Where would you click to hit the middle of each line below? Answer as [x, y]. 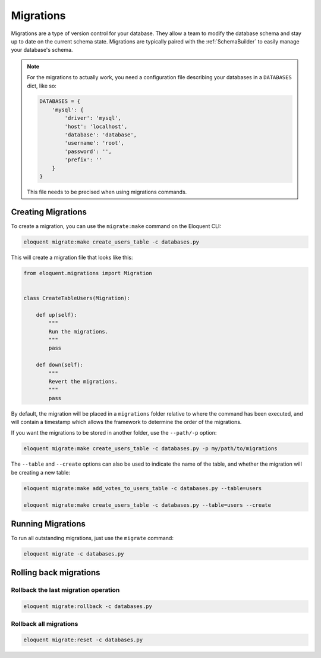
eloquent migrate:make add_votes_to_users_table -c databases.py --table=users [143, 488]
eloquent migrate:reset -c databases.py [83, 640]
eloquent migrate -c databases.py [74, 554]
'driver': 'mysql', [93, 118]
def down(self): [59, 365]
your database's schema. [42, 50]
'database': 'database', [100, 135]
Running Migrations [48, 524]
